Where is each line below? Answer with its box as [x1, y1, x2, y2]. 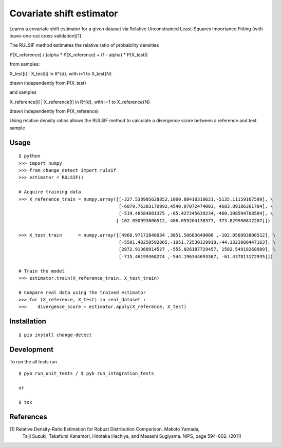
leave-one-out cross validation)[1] [9, 32, 82, 38]
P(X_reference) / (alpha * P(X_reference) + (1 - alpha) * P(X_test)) [9, 51, 148, 57]
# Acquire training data [18, 189, 81, 195]
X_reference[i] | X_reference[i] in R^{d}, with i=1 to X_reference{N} [9, 99, 150, 105]
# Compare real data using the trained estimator [18, 289, 146, 295]
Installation [9, 317, 46, 326]
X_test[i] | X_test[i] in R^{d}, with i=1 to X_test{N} [9, 70, 112, 76]
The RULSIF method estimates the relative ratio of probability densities [9, 42, 159, 48]
